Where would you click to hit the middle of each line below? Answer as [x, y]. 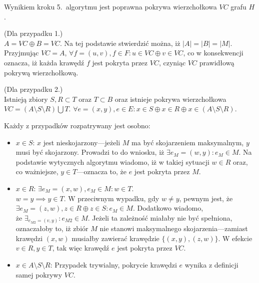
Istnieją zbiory [26, 99]
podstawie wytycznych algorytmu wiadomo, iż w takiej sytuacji [112, 161]
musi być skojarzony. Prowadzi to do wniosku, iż [90, 152]
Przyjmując [21, 53]
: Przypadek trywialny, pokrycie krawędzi [113, 264]
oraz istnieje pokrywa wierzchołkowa [170, 99]
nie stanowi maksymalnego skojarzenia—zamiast [174, 228]
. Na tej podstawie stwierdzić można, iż [120, 43]
